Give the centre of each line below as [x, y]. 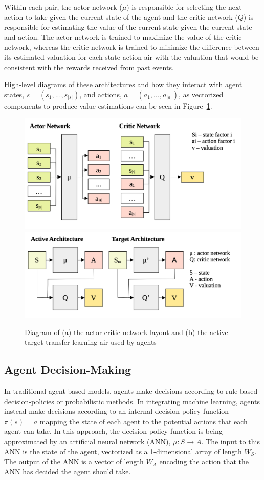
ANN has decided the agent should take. [68, 471]
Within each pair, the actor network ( [63, 7]
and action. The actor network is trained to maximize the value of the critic [123, 37]
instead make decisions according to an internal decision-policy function [117, 411]
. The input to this [230, 441]
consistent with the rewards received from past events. [89, 67]
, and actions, [101, 94]
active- [220, 332]
